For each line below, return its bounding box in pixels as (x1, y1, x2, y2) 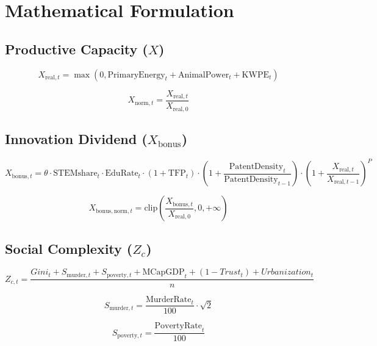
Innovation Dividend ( (5, 129, 148, 148)
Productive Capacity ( (5, 39, 148, 58)
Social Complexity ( (5, 239, 133, 258)
